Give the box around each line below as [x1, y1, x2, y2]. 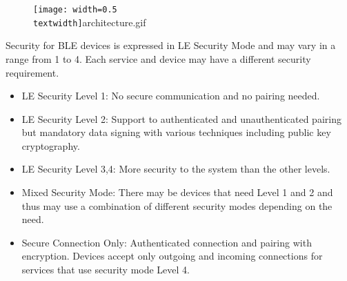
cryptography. [21, 138, 80, 153]
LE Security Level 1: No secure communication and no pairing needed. [21, 88, 320, 103]
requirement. [6, 65, 59, 79]
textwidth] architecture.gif [33, 14, 146, 29]
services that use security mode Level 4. [21, 262, 190, 277]
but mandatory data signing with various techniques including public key [21, 125, 331, 139]
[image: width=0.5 [33, 5, 117, 14]
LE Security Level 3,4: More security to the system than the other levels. [21, 162, 330, 176]
